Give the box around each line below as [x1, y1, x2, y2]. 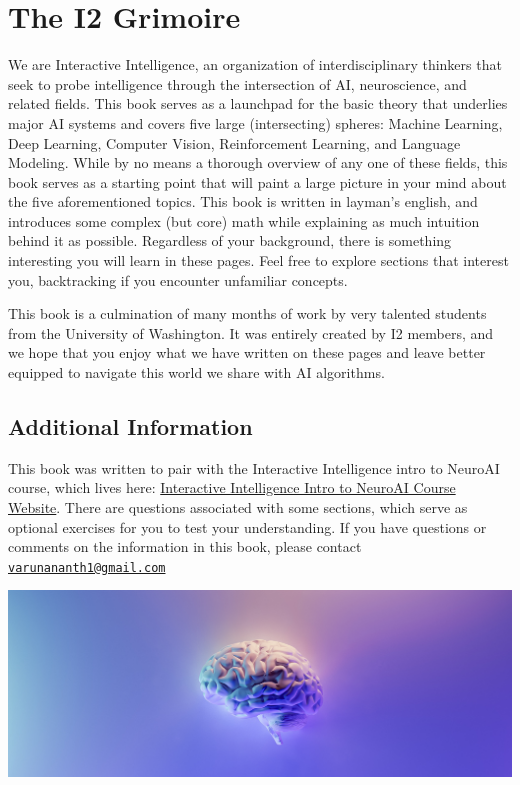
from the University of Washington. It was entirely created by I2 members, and [8, 322, 494, 343]
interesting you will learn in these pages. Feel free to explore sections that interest [8, 250, 509, 271]
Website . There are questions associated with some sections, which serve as [8, 497, 468, 518]
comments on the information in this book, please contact [8, 536, 362, 557]
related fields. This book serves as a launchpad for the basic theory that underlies [8, 93, 508, 114]
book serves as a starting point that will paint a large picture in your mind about [8, 171, 507, 192]
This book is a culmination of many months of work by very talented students [8, 303, 487, 324]
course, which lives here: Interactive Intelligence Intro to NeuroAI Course [8, 477, 456, 498]
